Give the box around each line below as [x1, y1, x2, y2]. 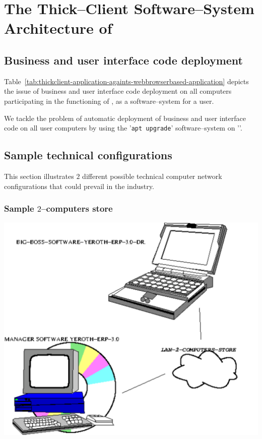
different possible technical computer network [82, 171, 222, 181]
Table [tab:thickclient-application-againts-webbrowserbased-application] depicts [4, 76, 249, 86]
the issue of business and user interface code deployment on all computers [4, 86, 232, 96]
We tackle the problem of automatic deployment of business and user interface [4, 112, 246, 123]
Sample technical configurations [4, 147, 172, 163]
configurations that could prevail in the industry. [4, 180, 154, 191]
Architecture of [4, 18, 112, 38]
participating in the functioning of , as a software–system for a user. [4, 95, 214, 106]
